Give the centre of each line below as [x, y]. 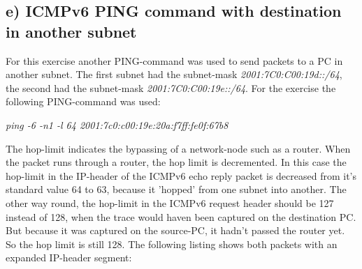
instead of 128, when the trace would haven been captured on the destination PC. [181, 216]
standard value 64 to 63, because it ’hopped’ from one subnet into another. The [176, 189]
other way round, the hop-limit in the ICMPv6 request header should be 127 [170, 202]
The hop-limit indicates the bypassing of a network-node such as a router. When [178, 148]
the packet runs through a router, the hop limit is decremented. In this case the [176, 162]
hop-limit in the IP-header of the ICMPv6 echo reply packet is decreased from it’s [181, 175]
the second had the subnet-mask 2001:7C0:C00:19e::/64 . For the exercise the [171, 87]
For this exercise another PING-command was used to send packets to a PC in [174, 60]
